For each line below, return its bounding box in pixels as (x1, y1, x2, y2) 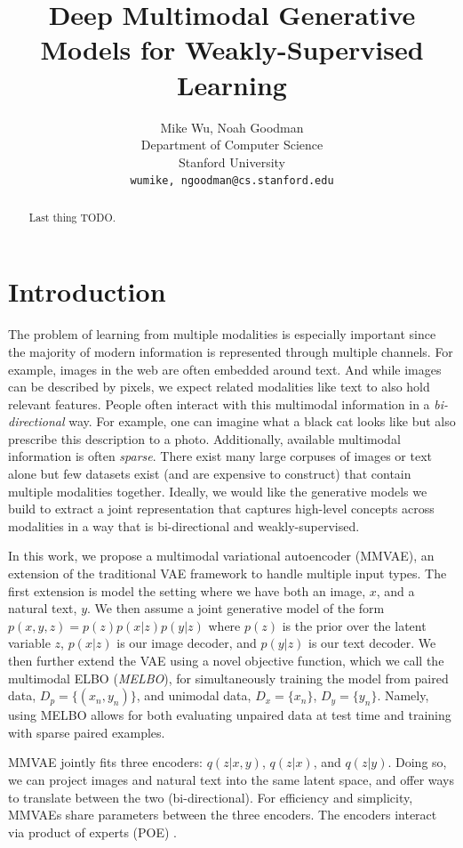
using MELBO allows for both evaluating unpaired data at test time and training (8, 706, 451, 724)
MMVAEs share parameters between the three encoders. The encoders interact (8, 805, 437, 824)
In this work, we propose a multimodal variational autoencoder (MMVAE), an (8, 546, 435, 565)
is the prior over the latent (282, 616, 427, 634)
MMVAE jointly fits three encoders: (8, 753, 204, 771)
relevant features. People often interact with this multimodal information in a (8, 394, 430, 413)
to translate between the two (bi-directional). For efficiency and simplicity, (8, 787, 413, 806)
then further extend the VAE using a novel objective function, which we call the (8, 651, 444, 670)
